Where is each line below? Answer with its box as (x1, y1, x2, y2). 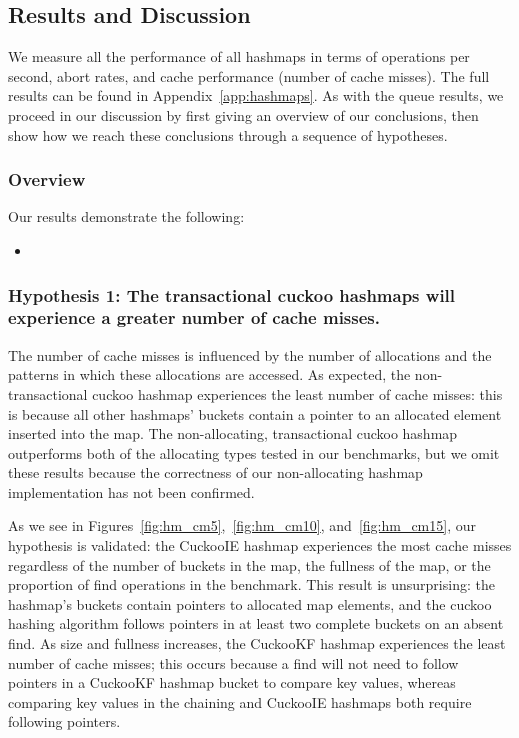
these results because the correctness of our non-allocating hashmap (8, 462, 423, 483)
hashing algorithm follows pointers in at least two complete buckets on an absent (8, 613, 504, 634)
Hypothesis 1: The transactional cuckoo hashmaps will (8, 282, 456, 307)
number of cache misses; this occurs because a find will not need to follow (8, 652, 459, 673)
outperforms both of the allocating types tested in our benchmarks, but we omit (8, 442, 500, 463)
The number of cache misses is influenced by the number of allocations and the (8, 344, 492, 365)
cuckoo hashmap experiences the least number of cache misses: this (92, 383, 503, 404)
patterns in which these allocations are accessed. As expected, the (8, 364, 411, 385)
